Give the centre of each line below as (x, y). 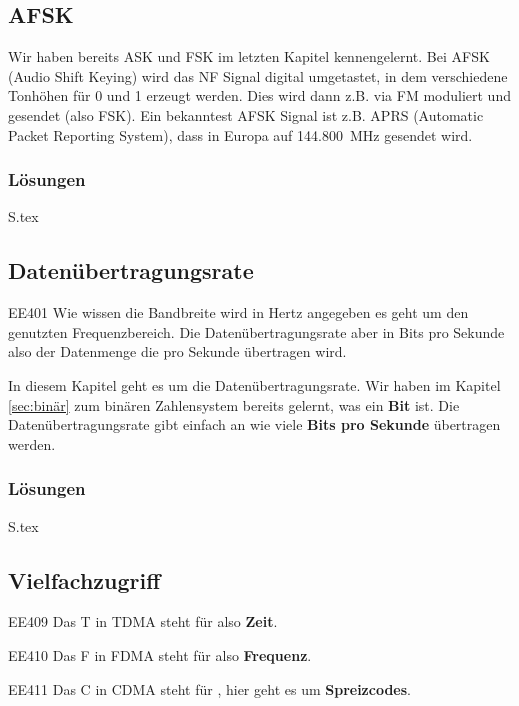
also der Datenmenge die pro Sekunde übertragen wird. (177, 351)
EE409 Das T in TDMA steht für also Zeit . (143, 621)
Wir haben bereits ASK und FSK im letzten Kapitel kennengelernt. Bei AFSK (249, 56)
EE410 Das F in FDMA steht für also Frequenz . (160, 654)
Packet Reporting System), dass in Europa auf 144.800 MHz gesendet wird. (240, 134)
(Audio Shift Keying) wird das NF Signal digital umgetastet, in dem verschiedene (258, 75)
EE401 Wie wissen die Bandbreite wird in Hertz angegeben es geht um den (238, 312)
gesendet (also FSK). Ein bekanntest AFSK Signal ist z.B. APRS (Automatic (246, 114)
